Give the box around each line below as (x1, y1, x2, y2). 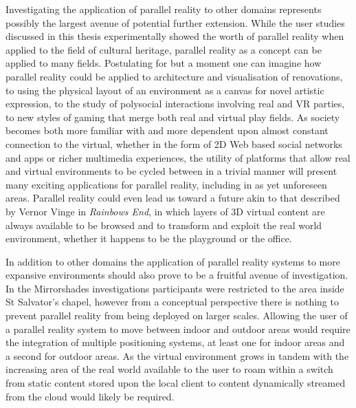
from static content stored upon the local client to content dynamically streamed (5, 376, 346, 390)
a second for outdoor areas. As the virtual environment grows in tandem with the (5, 348, 349, 363)
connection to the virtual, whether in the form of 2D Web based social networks (5, 136, 342, 151)
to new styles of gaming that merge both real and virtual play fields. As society (5, 109, 340, 124)
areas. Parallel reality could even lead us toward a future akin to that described (5, 191, 340, 205)
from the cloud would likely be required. (5, 389, 175, 403)
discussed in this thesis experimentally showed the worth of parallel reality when (5, 29, 344, 43)
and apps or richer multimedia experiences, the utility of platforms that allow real (5, 150, 351, 164)
